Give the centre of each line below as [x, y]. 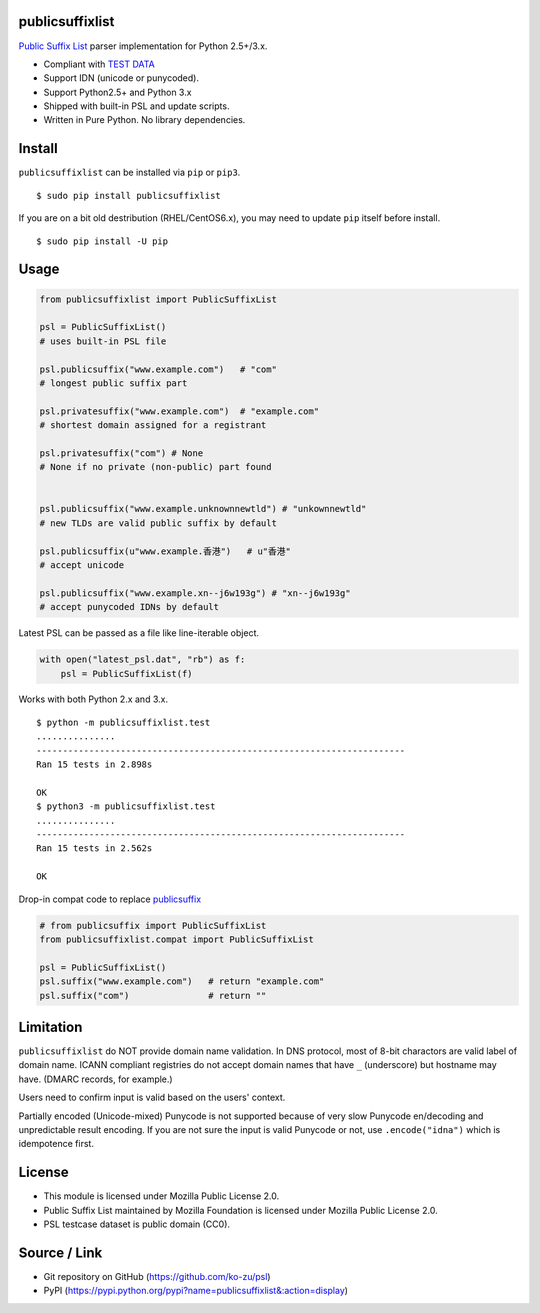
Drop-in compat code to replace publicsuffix [110, 899]
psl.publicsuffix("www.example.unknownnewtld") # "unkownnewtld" [203, 509]
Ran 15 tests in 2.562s [94, 848]
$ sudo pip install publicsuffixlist [129, 195]
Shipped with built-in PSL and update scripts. [136, 106]
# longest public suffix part [113, 383]
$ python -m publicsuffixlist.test [123, 722]
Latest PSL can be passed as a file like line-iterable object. [139, 633]
